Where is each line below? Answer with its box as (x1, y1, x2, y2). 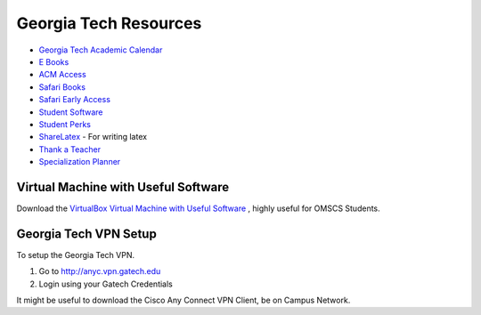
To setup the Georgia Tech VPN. (16, 249, 135, 260)
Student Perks (38, 118, 91, 129)
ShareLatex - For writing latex (38, 132, 147, 142)
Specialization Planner (38, 157, 121, 167)
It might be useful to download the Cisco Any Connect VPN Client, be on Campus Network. (16, 295, 351, 306)
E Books (38, 56, 69, 67)
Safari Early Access (38, 94, 111, 105)
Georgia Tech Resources (16, 13, 202, 33)
